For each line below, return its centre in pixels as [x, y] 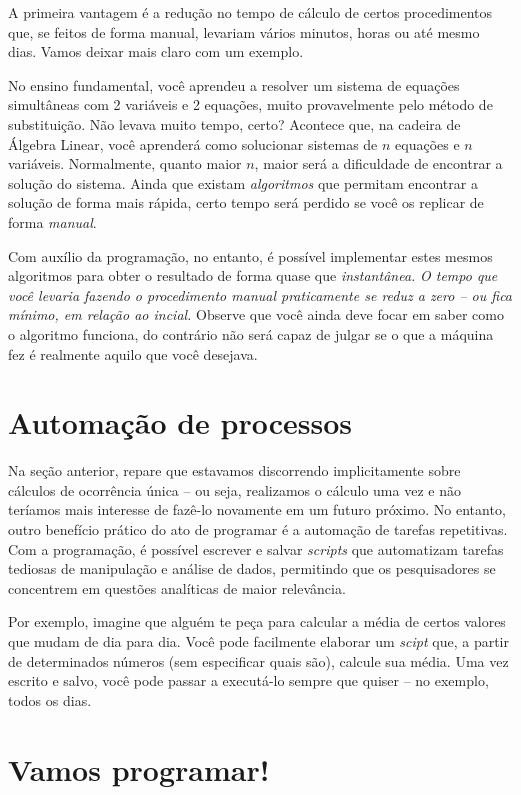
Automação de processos [180, 422]
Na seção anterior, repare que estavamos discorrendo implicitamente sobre [234, 470]
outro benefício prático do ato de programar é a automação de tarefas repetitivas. [258, 529]
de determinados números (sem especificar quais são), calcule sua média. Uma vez [258, 660]
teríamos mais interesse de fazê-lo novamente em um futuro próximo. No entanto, [257, 509]
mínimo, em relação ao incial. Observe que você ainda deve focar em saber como [256, 314]
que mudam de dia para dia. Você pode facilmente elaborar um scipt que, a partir [258, 640]
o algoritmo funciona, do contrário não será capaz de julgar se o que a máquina [251, 333]
